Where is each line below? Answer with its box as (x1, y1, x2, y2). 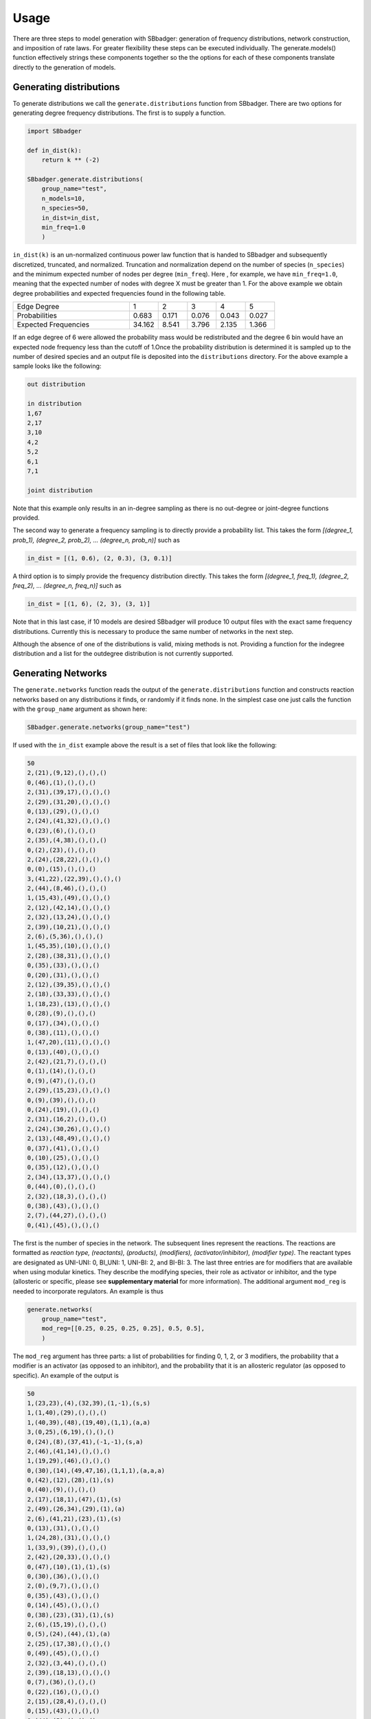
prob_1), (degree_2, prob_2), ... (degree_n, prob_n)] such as (12, 536, 180, 544)
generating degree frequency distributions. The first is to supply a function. (12, 109, 226, 117)
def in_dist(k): (27, 146, 82, 154)
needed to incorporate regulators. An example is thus (12, 1286, 164, 1295)
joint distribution (27, 486, 93, 494)
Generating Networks (12, 668, 107, 679)
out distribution (27, 380, 86, 388)
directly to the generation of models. (12, 63, 116, 72)
